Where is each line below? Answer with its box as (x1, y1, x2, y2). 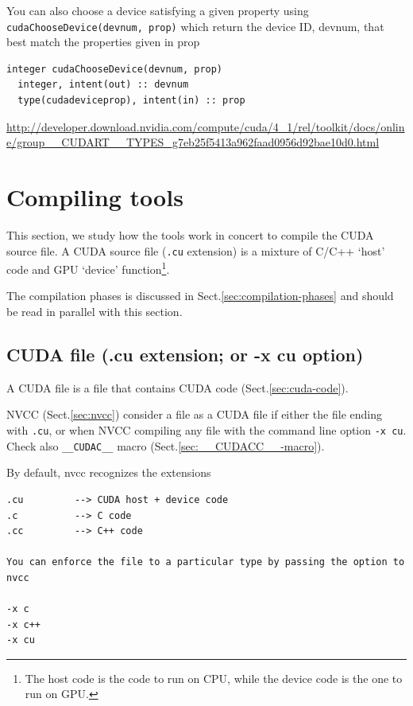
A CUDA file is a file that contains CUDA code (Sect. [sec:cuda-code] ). (6, 379, 349, 396)
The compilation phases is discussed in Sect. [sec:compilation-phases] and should (6, 287, 394, 304)
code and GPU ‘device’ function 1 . (6, 259, 170, 277)
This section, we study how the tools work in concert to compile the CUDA (6, 226, 374, 243)
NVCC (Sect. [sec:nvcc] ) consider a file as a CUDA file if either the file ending (6, 406, 382, 423)
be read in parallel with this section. (6, 303, 183, 320)
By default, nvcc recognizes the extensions (6, 464, 211, 481)
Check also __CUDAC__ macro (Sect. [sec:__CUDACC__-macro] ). (6, 437, 325, 454)
